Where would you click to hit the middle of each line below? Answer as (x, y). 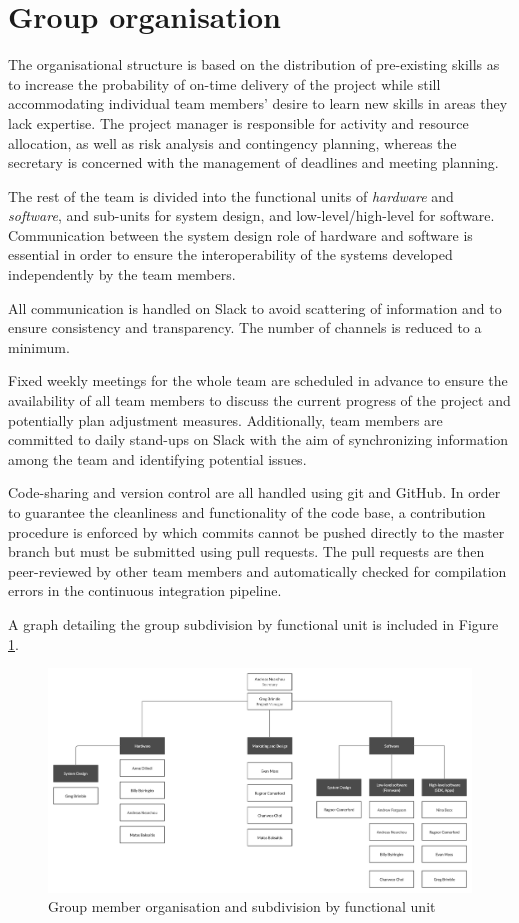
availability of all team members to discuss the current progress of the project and (259, 400)
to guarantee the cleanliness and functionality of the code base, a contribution (247, 512)
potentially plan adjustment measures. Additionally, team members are (225, 419)
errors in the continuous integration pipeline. (145, 590)
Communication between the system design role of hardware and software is (240, 234)
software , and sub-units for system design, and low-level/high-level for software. (251, 215)
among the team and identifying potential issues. (157, 458)
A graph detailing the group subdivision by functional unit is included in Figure (253, 623)
